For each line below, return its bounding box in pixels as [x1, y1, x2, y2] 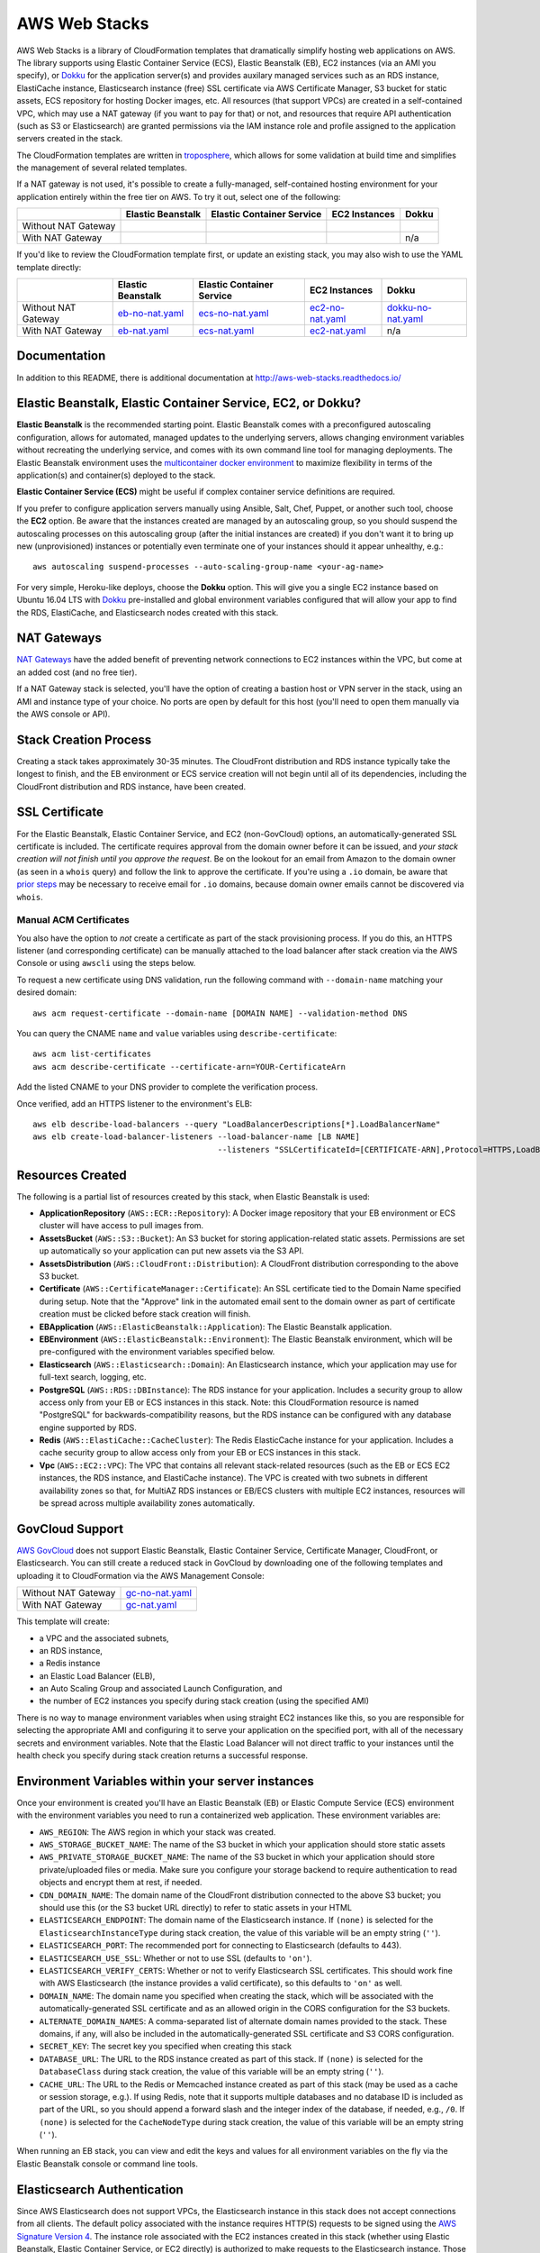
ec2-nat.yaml [309, 324, 366, 337]
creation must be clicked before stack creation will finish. [39, 1309, 251, 1319]
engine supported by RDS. [39, 1422, 137, 1433]
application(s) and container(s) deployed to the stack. [16, 470, 216, 480]
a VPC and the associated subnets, [39, 1632, 170, 1644]
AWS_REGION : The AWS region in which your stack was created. [39, 1826, 276, 1838]
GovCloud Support [16, 1521, 124, 1537]
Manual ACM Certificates [16, 914, 130, 926]
